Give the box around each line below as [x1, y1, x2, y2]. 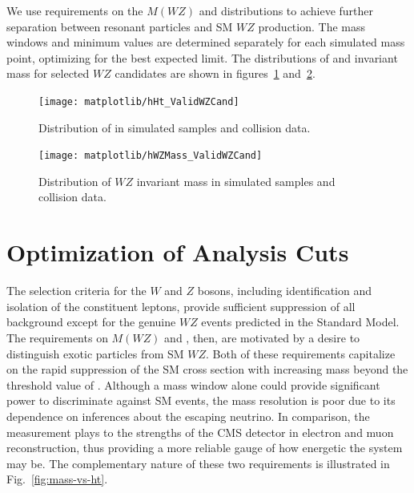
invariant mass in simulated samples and [136, 172, 336, 189]
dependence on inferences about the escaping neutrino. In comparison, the [6, 407, 370, 424]
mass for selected [6, 65, 90, 82]
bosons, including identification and [197, 282, 372, 299]
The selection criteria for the [6, 282, 147, 299]
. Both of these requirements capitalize [206, 345, 396, 362]
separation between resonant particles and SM [6, 18, 233, 34]
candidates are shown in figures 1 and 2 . [115, 65, 316, 82]
